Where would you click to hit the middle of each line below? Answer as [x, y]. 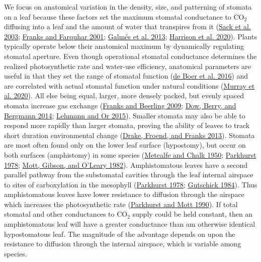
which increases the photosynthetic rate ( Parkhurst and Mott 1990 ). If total [121, 204]
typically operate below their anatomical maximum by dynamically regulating [124, 46]
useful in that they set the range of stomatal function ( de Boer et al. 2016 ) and [126, 76]
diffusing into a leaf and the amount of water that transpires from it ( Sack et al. [127, 26]
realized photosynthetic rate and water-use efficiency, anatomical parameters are [127, 66]
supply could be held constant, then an [193, 214]
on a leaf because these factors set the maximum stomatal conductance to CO [124, 16]
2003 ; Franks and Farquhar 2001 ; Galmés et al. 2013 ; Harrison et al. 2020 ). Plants [130, 36]
